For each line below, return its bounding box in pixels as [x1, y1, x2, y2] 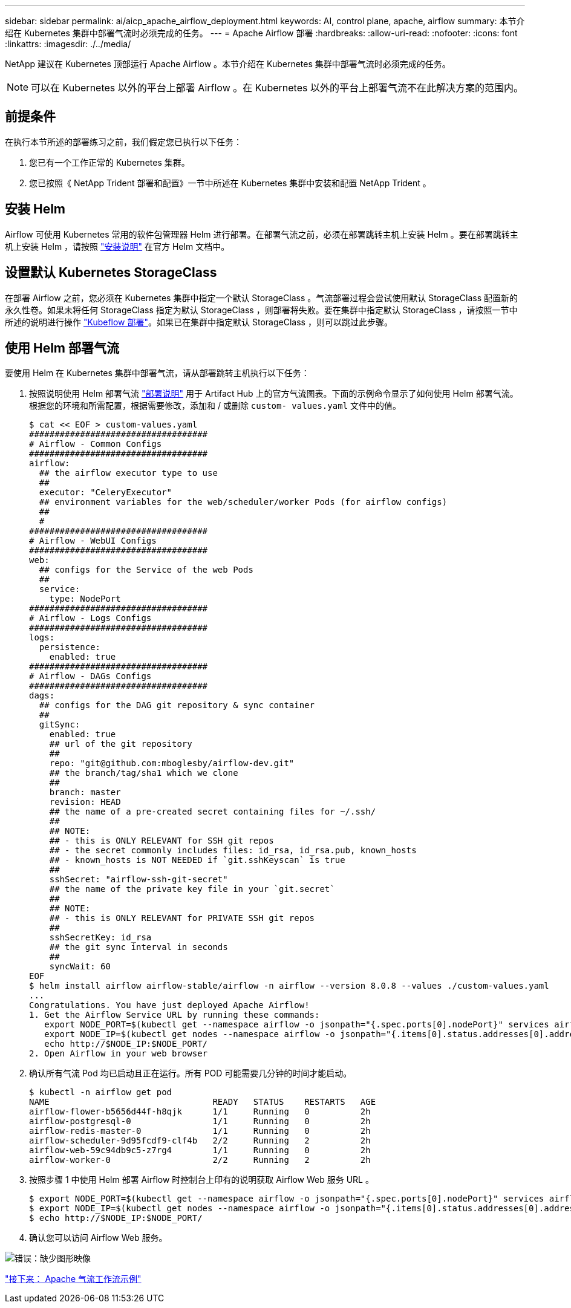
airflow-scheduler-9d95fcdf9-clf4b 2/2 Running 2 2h [29, 1136, 371, 1146]
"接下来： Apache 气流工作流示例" [5, 1274, 142, 1284]
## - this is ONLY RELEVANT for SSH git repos [49, 836, 274, 846]
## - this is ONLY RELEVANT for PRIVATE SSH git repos [49, 913, 315, 923]
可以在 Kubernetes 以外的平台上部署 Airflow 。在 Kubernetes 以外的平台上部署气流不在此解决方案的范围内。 [31, 82, 523, 94]
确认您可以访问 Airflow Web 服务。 [29, 1232, 168, 1243]
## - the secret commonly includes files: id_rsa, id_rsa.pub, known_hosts [49, 845, 417, 856]
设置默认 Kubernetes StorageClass [5, 265, 217, 281]
